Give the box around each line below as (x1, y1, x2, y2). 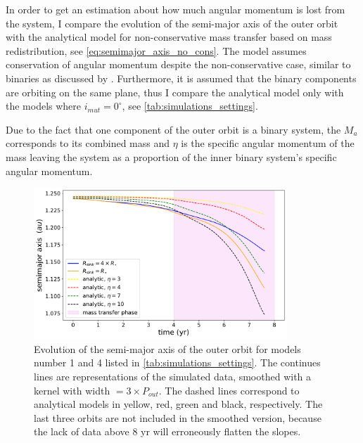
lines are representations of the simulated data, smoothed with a (34, 368, 312, 383)
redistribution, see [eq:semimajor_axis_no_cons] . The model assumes (6, 43, 307, 58)
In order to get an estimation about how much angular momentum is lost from (6, 2, 345, 16)
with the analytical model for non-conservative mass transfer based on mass (6, 30, 332, 44)
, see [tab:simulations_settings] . (122, 98, 258, 113)
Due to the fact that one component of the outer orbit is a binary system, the (6, 122, 341, 136)
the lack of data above (34, 424, 129, 439)
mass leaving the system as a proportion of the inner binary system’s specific (6, 149, 337, 164)
